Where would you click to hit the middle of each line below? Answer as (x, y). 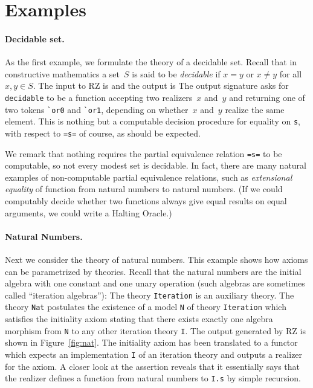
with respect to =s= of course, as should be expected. (103, 133)
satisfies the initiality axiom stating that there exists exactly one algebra (139, 319)
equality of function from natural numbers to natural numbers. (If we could (144, 189)
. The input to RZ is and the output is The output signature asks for (161, 86)
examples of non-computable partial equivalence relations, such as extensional (149, 177)
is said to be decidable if (176, 73)
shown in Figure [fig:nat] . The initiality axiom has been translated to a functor (151, 342)
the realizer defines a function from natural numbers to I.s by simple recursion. (153, 378)
